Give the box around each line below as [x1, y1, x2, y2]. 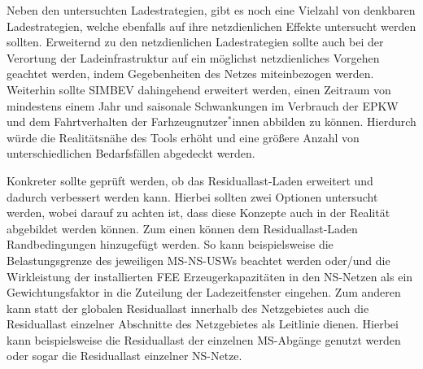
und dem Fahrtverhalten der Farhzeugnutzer [7, 113, 228, 130]
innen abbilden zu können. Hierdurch [232, 113, 416, 130]
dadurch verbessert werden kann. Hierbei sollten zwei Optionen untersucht [7, 188, 378, 205]
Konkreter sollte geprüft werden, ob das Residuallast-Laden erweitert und [7, 171, 373, 189]
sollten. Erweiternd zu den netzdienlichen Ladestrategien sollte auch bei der [7, 33, 384, 50]
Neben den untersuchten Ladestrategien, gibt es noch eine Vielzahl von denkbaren [7, 2, 416, 18]
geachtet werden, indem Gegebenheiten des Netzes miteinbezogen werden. [7, 65, 374, 82]
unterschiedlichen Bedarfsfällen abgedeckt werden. [7, 145, 255, 162]
